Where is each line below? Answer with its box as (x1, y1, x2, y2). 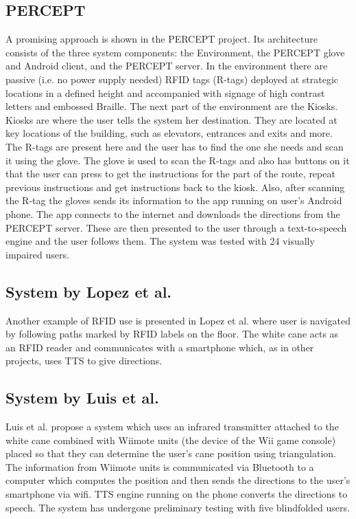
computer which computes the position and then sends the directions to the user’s (5, 473, 351, 487)
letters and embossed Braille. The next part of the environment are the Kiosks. (5, 99, 338, 113)
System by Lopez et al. (5, 280, 172, 302)
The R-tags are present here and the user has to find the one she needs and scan (5, 139, 344, 153)
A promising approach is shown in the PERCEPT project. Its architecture (5, 32, 318, 46)
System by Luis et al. (5, 387, 159, 408)
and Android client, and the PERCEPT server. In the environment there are (5, 58, 328, 73)
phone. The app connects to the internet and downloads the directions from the (5, 206, 340, 221)
